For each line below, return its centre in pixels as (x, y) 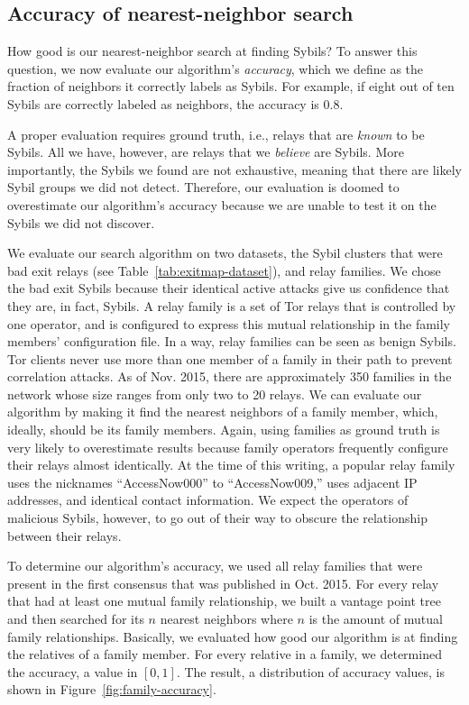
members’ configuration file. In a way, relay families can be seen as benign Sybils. (232, 341)
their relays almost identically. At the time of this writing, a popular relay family (231, 465)
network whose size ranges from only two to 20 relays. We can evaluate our (215, 394)
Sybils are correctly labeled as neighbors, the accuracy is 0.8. (175, 103)
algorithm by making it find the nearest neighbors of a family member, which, (223, 412)
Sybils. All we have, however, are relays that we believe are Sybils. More (206, 152)
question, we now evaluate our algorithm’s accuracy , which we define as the (216, 68)
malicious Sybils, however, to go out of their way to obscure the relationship (217, 518)
